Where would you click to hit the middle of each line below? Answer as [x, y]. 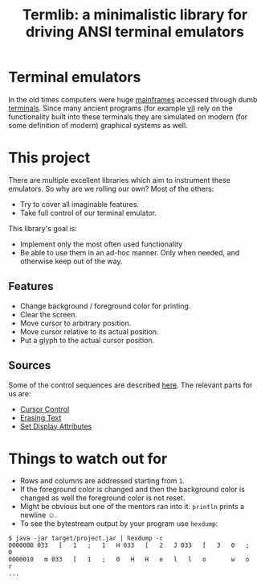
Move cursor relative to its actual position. [89, 331]
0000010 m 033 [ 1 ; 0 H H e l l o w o [129, 560]
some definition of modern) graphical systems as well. [98, 125]
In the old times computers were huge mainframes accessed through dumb [133, 99]
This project [49, 158]
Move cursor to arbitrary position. [75, 323]
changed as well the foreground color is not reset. [102, 498]
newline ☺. [39, 515]
